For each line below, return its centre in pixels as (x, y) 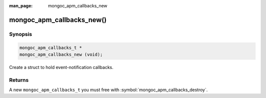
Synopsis (20, 34)
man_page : (21, 6)
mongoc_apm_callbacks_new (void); (61, 54)
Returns (19, 80)
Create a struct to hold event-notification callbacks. (61, 67)
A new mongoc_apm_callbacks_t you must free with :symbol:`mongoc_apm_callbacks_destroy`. (108, 90)
